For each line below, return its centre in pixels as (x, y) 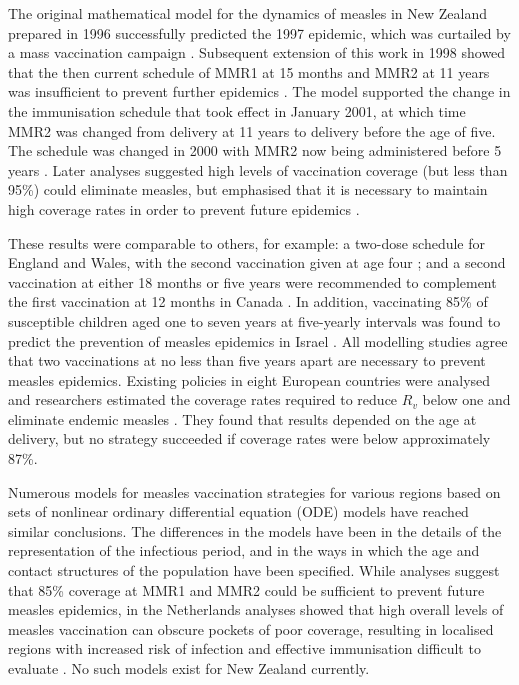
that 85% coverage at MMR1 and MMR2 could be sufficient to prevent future (246, 589)
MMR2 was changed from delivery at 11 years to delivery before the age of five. (252, 130)
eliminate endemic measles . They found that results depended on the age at (242, 418)
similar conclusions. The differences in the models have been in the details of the (255, 530)
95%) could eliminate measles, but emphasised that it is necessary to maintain (248, 189)
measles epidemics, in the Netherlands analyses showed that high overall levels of (256, 609)
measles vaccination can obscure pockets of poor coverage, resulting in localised (251, 628)
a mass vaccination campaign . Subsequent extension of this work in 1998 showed (257, 52)
